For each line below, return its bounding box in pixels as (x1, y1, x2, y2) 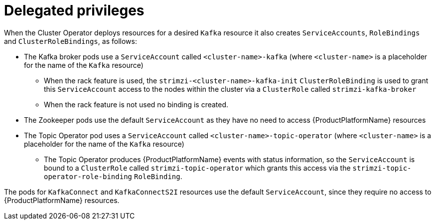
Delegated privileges (4, 2, 145, 19)
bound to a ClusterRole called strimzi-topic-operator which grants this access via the (44, 163, 351, 172)
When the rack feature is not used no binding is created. (44, 100, 229, 109)
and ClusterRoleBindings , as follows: (4, 36, 137, 45)
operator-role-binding (44, 172, 133, 181)
